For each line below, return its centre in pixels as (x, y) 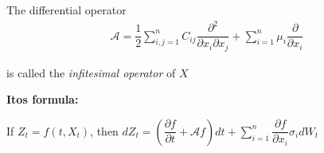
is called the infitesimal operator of (91, 72)
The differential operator (66, 10)
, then (104, 130)
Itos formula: (43, 99)
